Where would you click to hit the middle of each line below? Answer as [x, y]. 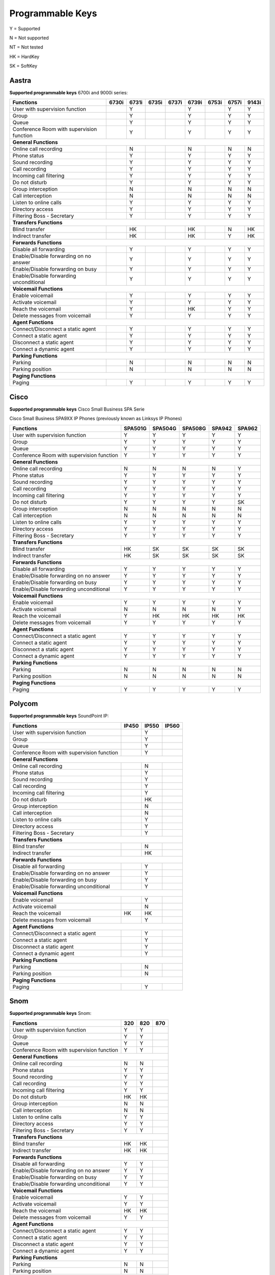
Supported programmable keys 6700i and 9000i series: [69, 93]
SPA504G [164, 428]
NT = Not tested [26, 47]
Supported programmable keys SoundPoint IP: [59, 716]
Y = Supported [25, 29]
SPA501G [135, 428]
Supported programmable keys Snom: [50, 1013]
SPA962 [248, 428]
